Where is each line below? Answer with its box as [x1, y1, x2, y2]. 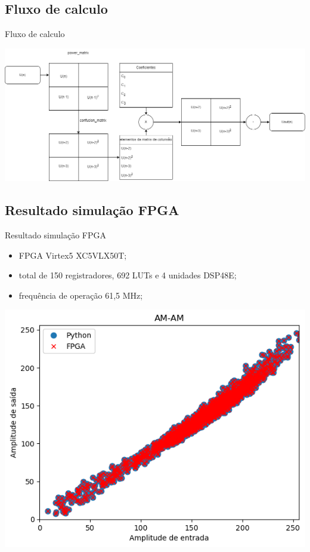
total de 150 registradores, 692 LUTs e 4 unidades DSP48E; [18, 269, 237, 281]
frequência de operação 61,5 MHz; [18, 289, 143, 301]
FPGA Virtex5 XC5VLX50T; [18, 249, 127, 261]
